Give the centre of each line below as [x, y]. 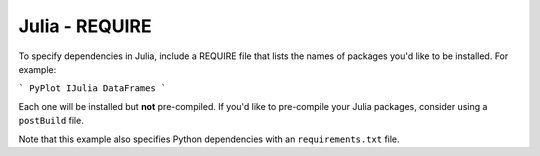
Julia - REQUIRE [85, 26]
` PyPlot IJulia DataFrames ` [92, 88]
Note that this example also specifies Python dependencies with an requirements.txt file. [209, 139]
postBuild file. [51, 121]
